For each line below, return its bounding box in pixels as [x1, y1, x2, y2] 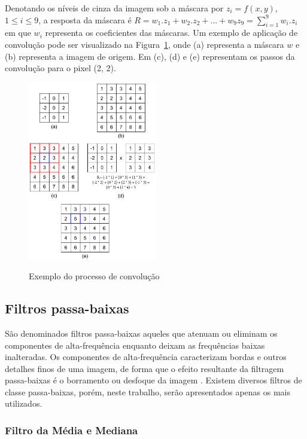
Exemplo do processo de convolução [29, 270, 160, 282]
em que [5, 26, 31, 39]
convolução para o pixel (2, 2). [5, 62, 116, 74]
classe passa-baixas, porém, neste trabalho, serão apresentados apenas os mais [5, 385, 291, 398]
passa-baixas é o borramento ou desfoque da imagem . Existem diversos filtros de [5, 374, 302, 386]
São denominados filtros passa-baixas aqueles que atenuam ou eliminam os [5, 327, 278, 339]
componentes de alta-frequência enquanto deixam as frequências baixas [5, 339, 265, 351]
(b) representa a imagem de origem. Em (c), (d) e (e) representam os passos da [5, 50, 295, 62]
